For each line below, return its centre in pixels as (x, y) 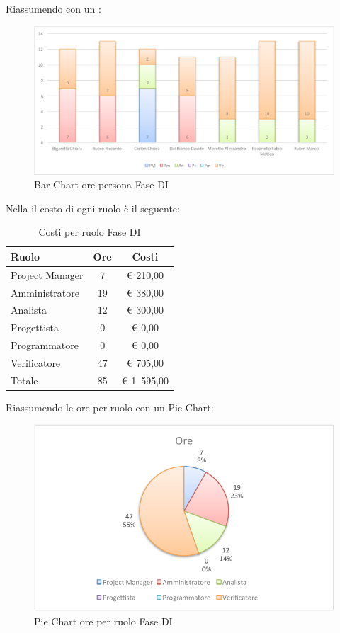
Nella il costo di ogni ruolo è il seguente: (93, 208)
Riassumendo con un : (53, 8)
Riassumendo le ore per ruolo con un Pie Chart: (110, 407)
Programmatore (45, 345)
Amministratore (45, 292)
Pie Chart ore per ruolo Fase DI (103, 621)
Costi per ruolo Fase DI (90, 232)
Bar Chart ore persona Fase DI (101, 184)
